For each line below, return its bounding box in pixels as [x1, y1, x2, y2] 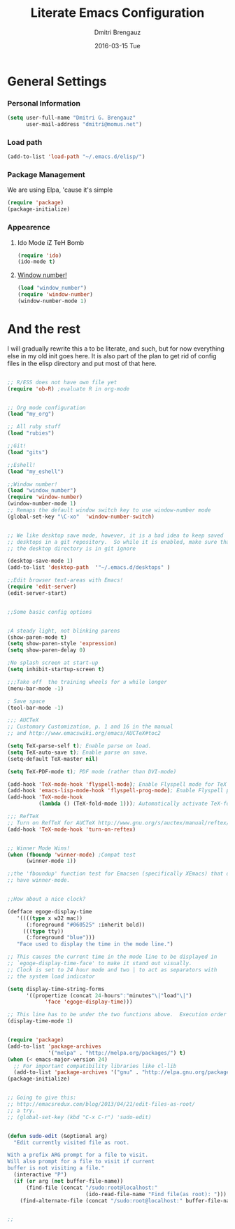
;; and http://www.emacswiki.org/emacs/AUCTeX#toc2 [7, 730, 161, 737]
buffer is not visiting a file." [7, 1165, 105, 1172]
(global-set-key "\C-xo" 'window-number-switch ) [7, 513, 155, 520]
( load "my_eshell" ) [7, 468, 64, 475]
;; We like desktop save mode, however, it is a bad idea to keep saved [7, 532, 224, 539]
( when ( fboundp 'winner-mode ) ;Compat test [7, 851, 136, 858]
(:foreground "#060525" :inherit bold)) [25, 921, 145, 928]
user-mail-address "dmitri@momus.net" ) [25, 121, 142, 128]
